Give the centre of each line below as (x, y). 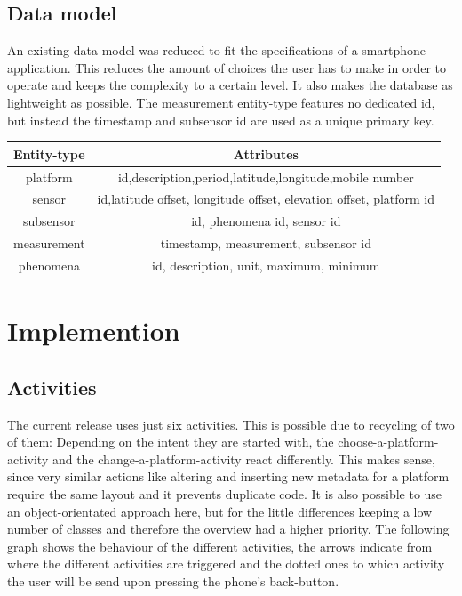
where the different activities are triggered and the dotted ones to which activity (226, 564)
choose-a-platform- (388, 442)
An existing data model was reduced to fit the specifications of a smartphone (217, 50)
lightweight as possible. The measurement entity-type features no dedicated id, (221, 102)
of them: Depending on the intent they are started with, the (171, 442)
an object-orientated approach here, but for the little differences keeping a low (220, 511)
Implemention (94, 330)
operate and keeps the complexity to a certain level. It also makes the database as (230, 85)
